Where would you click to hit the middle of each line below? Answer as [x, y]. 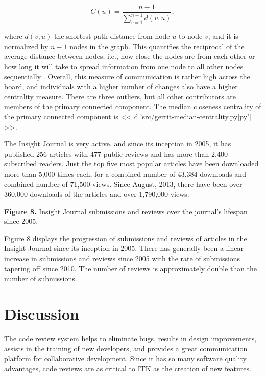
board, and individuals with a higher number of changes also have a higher [121, 86]
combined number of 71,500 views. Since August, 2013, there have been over [123, 184]
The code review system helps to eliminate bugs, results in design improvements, [130, 338]
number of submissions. [41, 278]
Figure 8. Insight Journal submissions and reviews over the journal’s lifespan [126, 211]
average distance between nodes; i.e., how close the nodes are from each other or [130, 56]
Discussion [42, 314]
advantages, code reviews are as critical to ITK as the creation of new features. [128, 368]
